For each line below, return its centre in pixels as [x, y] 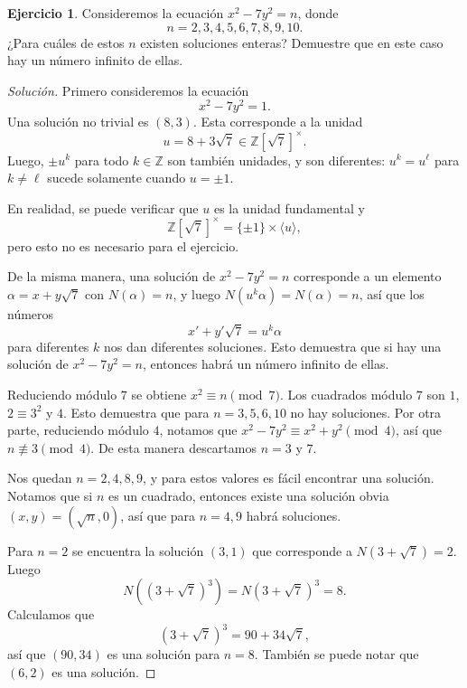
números [31, 314]
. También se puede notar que [336, 654]
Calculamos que [51, 614]
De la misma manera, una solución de [112, 276]
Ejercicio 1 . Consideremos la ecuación [116, 13]
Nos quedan [40, 478]
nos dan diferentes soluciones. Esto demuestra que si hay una [273, 346]
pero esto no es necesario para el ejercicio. [123, 245]
